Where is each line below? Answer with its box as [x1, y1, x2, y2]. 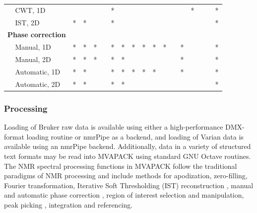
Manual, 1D [15, 42, 51, 52]
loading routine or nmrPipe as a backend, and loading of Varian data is [26, 131, 244, 142]
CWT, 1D [15, 4, 46, 15]
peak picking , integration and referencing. [4, 199, 133, 210]
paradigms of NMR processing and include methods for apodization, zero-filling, [4, 170, 248, 181]
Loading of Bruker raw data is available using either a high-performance [4, 122, 223, 132]
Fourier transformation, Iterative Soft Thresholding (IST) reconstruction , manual [4, 180, 254, 190]
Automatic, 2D [15, 78, 61, 89]
